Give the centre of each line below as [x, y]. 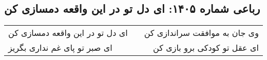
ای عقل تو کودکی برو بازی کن [206, 48]
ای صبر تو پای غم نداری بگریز [60, 48]
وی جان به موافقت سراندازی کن [201, 33]
